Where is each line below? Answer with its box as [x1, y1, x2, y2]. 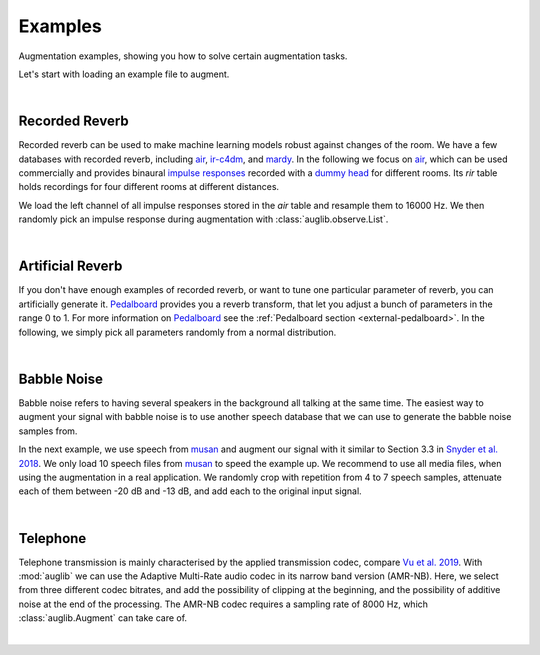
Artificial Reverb [18, 258, 123, 275]
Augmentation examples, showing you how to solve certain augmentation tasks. [18, 50, 348, 62]
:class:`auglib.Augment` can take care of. [18, 612, 188, 624]
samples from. [18, 425, 78, 437]
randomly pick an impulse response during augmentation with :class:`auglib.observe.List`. [18, 213, 389, 225]
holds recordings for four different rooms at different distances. [18, 181, 280, 193]
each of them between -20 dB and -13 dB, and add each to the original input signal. [18, 485, 362, 497]
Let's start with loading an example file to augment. [18, 68, 230, 80]
